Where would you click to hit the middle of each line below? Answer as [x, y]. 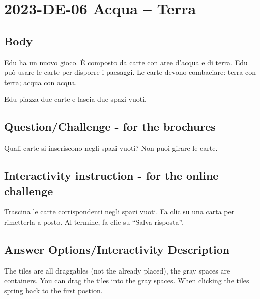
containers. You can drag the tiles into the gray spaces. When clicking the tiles [127, 280]
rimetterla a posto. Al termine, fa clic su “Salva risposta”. [94, 221]
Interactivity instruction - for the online [111, 175]
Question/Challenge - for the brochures [110, 127]
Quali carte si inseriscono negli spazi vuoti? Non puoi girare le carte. [111, 148]
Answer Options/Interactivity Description [117, 249]
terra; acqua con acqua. [41, 82]
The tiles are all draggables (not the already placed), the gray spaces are [117, 270]
